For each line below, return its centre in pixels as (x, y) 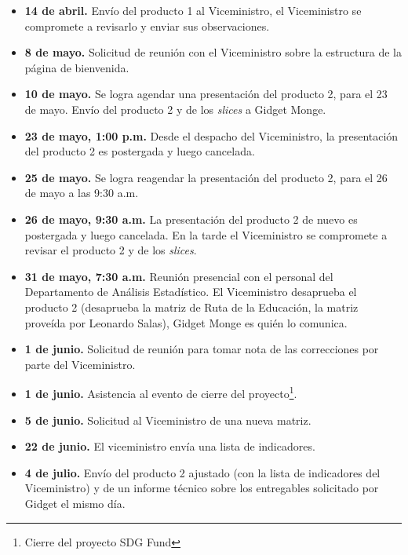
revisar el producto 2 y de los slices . (111, 250)
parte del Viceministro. (80, 364)
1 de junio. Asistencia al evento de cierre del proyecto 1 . (161, 392)
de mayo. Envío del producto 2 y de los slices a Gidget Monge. (175, 109)
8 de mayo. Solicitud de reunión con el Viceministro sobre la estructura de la (213, 52)
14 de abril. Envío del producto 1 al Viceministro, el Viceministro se (193, 10)
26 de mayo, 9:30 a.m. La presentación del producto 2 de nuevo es (191, 219)
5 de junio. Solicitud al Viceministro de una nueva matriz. (168, 420)
